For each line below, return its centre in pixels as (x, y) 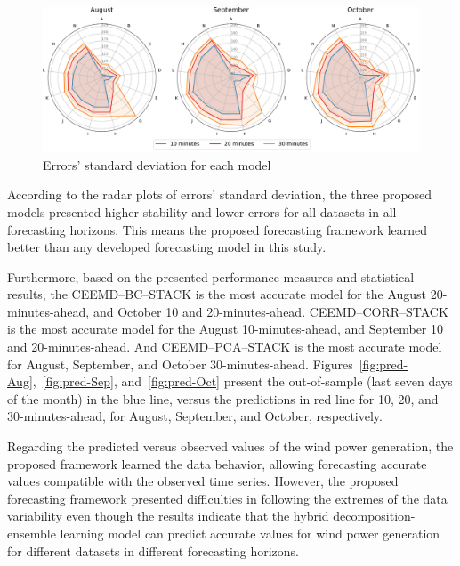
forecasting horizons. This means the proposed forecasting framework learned (218, 229)
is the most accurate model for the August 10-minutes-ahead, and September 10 (225, 329)
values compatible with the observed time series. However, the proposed (203, 481)
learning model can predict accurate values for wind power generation (250, 534)
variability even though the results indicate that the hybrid (168, 516)
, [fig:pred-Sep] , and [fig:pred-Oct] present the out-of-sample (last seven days (242, 381)
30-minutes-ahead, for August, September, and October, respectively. (195, 416)
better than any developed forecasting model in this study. (167, 247)
